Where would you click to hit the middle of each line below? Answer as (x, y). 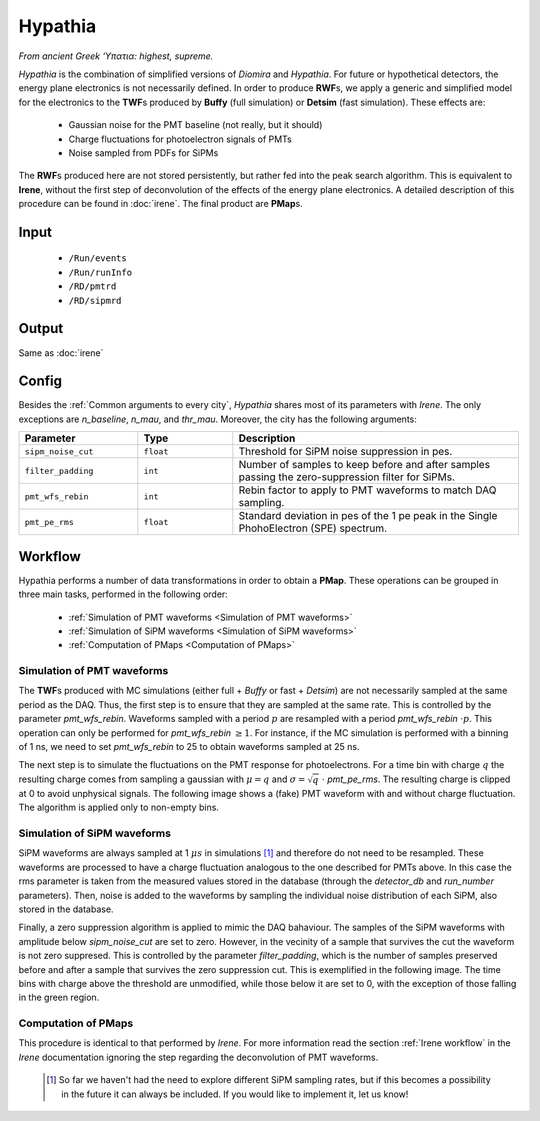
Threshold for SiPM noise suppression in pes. (345, 452)
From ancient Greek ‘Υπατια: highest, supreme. (116, 56)
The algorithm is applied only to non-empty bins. (119, 807)
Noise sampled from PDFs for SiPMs (143, 152)
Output (41, 328)
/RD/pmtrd (92, 286)
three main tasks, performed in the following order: (123, 594)
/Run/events (97, 258)
